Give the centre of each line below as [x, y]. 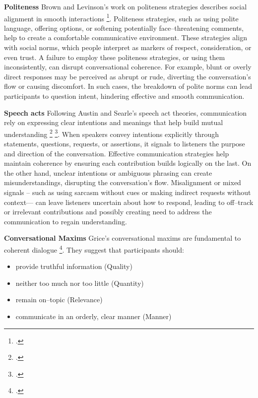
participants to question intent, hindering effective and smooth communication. [124, 96]
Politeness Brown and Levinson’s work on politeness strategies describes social [126, 6]
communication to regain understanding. [65, 221]
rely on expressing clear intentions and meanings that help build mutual [114, 122]
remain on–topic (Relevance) [59, 299]
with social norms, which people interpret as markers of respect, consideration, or [128, 47]
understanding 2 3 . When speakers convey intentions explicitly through [111, 133]
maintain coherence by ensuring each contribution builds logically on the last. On [128, 163]
